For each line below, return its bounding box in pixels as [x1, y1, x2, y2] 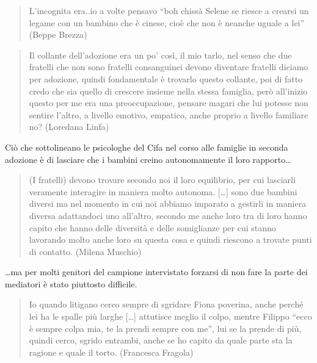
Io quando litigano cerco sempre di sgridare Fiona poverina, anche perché [29, 298, 304, 311]
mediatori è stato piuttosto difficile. [5, 277, 137, 290]
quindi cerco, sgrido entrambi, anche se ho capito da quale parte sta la [29, 334, 293, 347]
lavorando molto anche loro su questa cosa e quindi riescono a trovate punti [29, 233, 312, 246]
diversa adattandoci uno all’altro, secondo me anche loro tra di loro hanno [29, 209, 307, 221]
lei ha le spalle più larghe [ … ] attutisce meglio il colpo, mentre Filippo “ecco [29, 310, 312, 323]
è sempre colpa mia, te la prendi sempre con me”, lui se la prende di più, [29, 322, 302, 334]
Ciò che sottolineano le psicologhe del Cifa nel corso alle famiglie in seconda [5, 140, 288, 153]
